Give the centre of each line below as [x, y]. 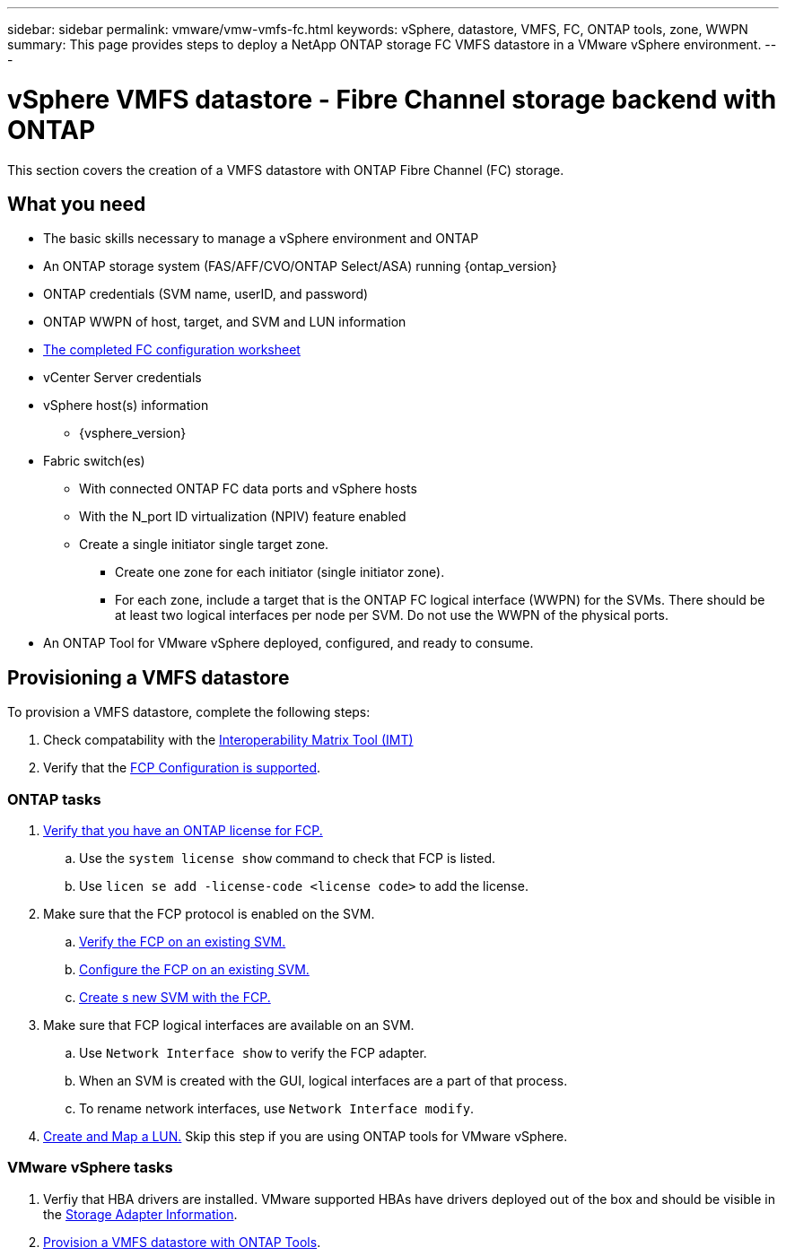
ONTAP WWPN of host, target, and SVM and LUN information [225, 322]
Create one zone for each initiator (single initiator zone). [280, 572]
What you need [77, 204]
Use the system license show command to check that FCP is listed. [288, 858]
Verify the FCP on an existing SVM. [183, 941]
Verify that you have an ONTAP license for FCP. [183, 830]
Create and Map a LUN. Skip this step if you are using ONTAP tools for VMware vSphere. [306, 1136]
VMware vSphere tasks [90, 1168]
